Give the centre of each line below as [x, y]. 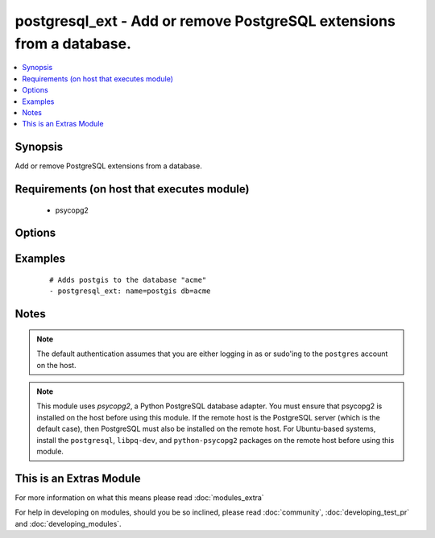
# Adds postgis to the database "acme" [128, 280]
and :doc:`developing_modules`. [68, 524]
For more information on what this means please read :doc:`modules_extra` [140, 497]
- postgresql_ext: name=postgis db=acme [130, 291]
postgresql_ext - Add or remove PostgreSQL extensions [205, 21]
